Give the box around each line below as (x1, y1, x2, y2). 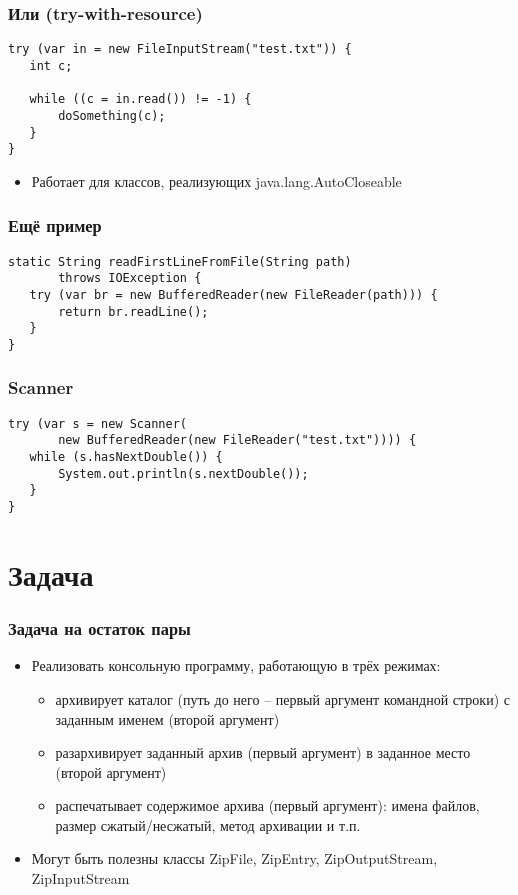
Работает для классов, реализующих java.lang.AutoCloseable (31, 170, 402, 191)
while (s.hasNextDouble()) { (29, 450, 223, 465)
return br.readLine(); (58, 304, 209, 319)
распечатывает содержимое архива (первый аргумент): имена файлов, (55, 795, 480, 816)
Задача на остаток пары (8, 616, 191, 641)
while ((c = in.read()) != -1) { (29, 92, 252, 107)
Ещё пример (8, 213, 102, 238)
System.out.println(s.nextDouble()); (58, 466, 309, 481)
